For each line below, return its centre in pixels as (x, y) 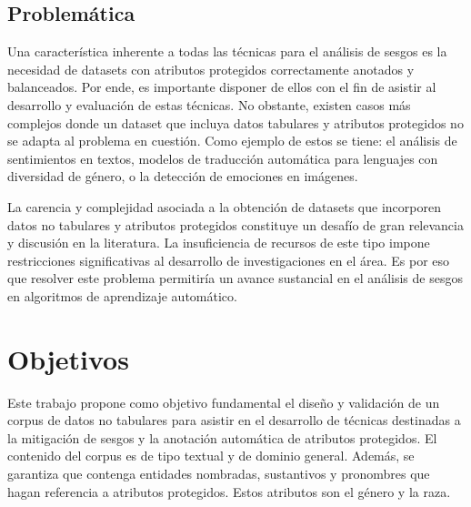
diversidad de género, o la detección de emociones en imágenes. (183, 176)
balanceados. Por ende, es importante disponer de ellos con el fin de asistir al (222, 87)
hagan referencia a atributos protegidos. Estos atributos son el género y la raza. (229, 491)
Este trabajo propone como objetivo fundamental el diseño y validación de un (224, 402)
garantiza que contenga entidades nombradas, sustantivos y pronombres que (219, 474)
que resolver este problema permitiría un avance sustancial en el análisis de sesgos (235, 278)
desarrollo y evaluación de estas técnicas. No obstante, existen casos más (209, 104)
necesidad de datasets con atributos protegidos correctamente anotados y (211, 69)
